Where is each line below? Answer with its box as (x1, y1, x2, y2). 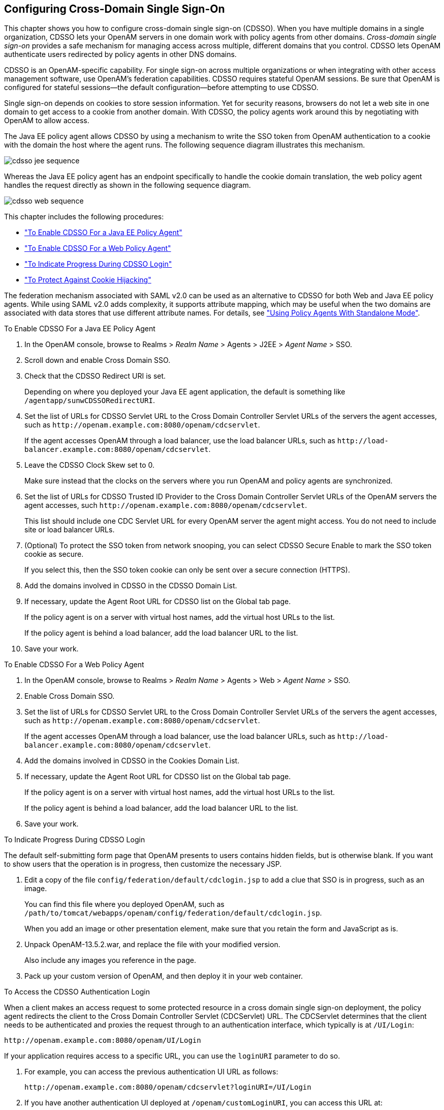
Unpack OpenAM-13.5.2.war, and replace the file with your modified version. (24, 940, 280, 949)
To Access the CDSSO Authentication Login (4, 987, 150, 997)
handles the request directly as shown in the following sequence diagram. (4, 181, 251, 190)
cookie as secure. (24, 550, 84, 559)
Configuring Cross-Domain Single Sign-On (4, 3, 225, 15)
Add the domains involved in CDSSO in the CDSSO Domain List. (24, 581, 237, 590)
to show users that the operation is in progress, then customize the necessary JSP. (4, 860, 282, 869)
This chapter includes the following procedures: (4, 212, 164, 221)
